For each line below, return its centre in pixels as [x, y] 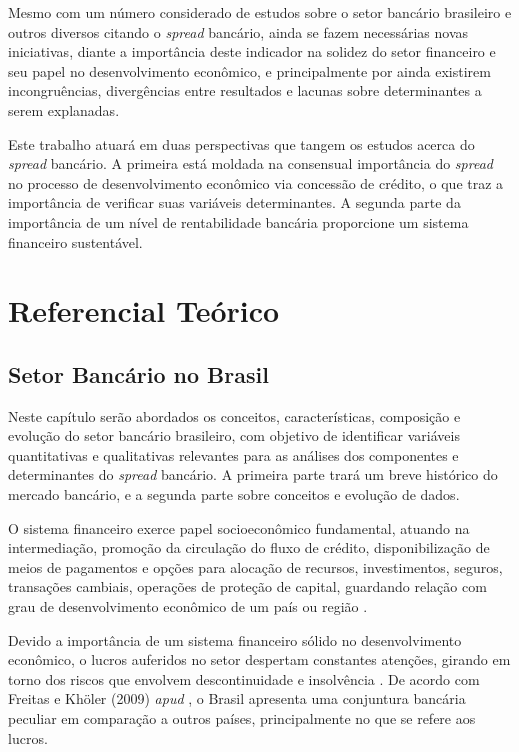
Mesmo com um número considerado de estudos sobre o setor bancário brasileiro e [260, 12]
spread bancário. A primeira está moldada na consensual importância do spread [250, 163]
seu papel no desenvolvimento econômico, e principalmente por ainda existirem [249, 70]
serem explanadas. [64, 109]
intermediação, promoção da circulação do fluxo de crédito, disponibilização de [249, 547]
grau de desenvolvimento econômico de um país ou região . [188, 606]
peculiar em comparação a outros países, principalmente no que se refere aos [242, 718]
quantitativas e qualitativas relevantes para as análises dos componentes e [233, 454]
